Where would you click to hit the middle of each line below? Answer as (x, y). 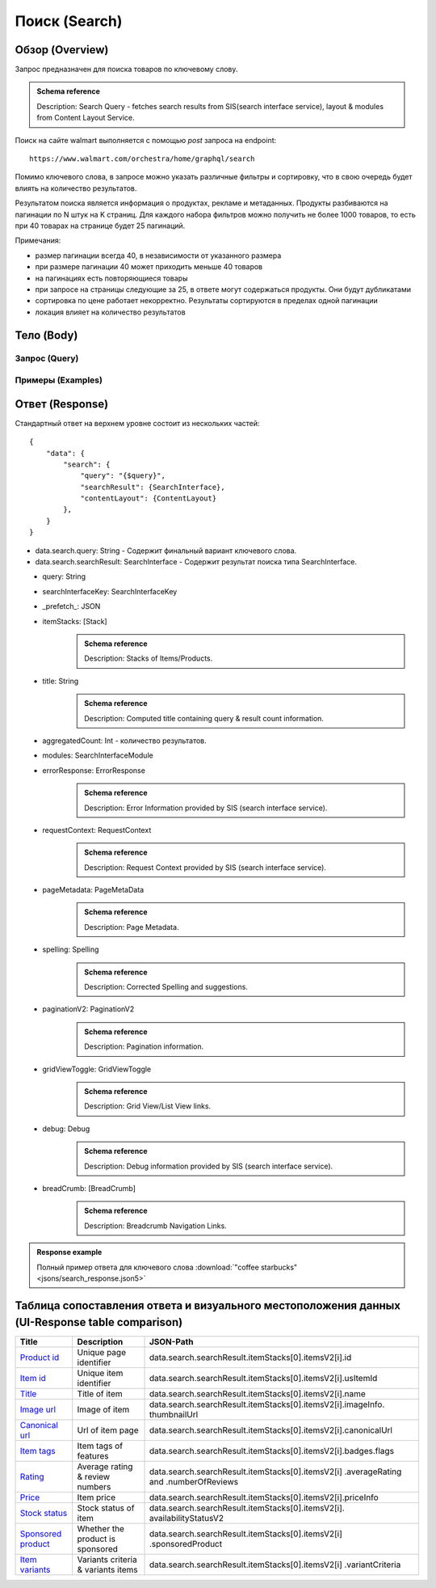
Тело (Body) (46, 335)
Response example (69, 1252)
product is (96, 1539)
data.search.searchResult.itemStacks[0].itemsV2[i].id (250, 1358)
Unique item (100, 1373)
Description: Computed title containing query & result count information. (204, 718)
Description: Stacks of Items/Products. (149, 658)
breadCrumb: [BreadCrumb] (89, 1188)
